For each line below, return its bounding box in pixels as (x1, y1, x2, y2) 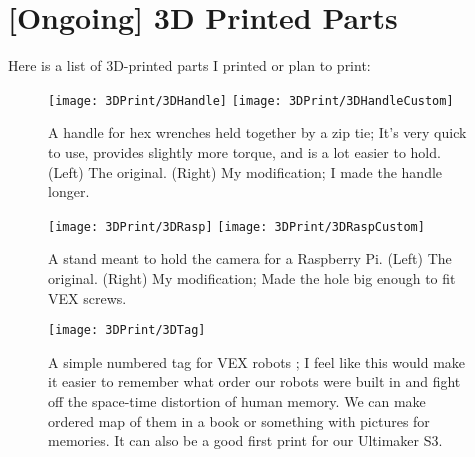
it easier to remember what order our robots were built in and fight (48, 371, 461, 392)
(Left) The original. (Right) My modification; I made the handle (48, 161, 443, 182)
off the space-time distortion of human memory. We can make (48, 391, 426, 412)
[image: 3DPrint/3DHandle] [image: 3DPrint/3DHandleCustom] (48, 93, 454, 108)
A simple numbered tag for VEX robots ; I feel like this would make (48, 351, 466, 372)
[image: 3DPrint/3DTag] (48, 323, 206, 338)
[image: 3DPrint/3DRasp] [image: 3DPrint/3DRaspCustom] (48, 219, 425, 234)
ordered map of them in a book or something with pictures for (48, 410, 430, 431)
